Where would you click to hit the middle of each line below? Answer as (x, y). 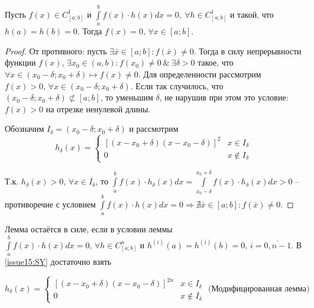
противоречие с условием (50, 204)
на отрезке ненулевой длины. (98, 108)
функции (20, 62)
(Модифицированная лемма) (259, 289)
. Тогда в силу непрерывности (247, 51)
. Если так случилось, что (177, 85)
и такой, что (252, 14)
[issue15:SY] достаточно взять (58, 261)
